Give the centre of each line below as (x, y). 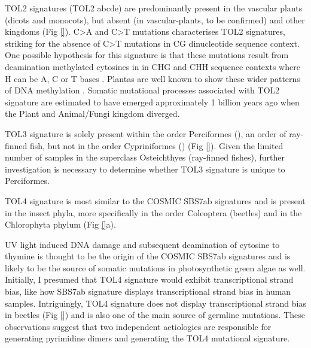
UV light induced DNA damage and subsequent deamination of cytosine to (142, 244)
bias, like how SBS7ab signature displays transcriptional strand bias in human (148, 291)
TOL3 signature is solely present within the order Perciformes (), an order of (146, 133)
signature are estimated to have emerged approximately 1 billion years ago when (152, 102)
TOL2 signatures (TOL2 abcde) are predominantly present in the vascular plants (154, 8)
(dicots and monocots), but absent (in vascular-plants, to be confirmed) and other (155, 19)
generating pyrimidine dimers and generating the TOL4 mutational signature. (147, 338)
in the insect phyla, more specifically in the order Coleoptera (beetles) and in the (153, 212)
